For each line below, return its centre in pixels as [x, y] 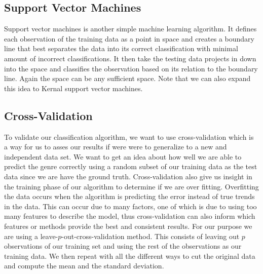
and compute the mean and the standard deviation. [84, 266]
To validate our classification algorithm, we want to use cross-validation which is [129, 136]
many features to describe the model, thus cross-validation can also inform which [130, 216]
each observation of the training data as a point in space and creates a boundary [129, 38]
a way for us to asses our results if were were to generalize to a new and [116, 147]
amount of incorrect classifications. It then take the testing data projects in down [130, 58]
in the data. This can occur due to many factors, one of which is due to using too [130, 206]
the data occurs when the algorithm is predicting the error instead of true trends [129, 196]
